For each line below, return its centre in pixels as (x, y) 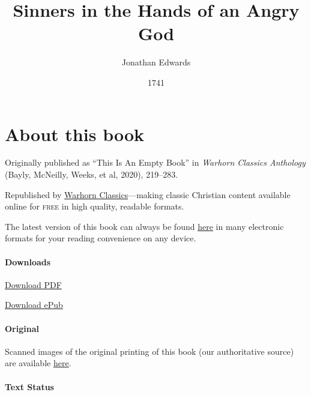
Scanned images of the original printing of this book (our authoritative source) (149, 351)
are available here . (38, 363)
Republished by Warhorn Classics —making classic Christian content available (148, 194)
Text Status (29, 386)
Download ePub (34, 305)
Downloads (28, 261)
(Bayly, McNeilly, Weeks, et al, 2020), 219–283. (92, 174)
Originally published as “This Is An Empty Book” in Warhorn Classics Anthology (155, 162)
